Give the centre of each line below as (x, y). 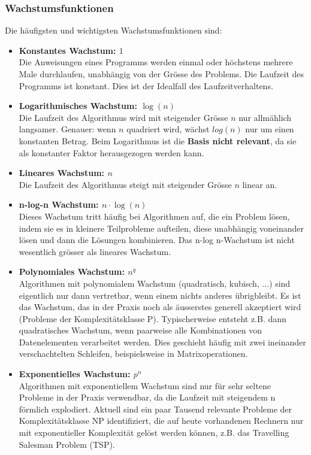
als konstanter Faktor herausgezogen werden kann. (111, 152)
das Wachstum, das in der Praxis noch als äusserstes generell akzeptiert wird (160, 307)
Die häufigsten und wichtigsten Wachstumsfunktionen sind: (114, 30)
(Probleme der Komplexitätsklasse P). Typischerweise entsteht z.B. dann (153, 318)
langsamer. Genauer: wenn (67, 129)
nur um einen (270, 129)
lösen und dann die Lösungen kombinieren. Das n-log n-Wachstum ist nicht (157, 240)
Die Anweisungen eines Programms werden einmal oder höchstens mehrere (156, 62)
